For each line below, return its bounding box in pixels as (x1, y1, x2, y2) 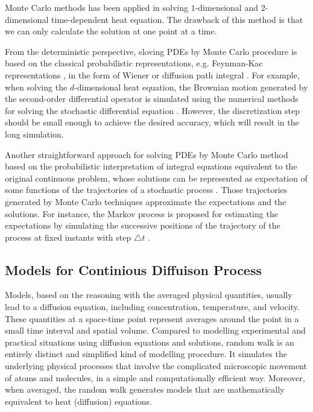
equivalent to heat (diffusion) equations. (5, 395, 153, 407)
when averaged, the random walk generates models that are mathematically (5, 383, 285, 396)
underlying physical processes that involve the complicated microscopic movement (5, 360, 307, 372)
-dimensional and (195, 1, 258, 13)
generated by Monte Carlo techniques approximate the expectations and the (5, 195, 286, 208)
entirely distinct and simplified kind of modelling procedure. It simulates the (5, 347, 287, 360)
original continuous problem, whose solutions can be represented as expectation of (5, 171, 308, 184)
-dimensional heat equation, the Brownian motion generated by (74, 80, 308, 93)
